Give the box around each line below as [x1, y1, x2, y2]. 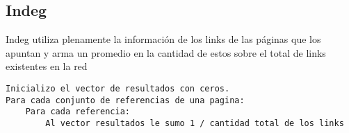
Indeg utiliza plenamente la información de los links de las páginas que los [6, 32, 321, 46]
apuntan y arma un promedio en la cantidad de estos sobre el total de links [6, 45, 326, 60]
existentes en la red [6, 59, 88, 73]
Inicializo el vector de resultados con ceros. [6, 83, 230, 94]
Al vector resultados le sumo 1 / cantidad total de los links [45, 118, 344, 128]
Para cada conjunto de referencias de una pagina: [6, 95, 245, 105]
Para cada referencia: [25, 107, 130, 117]
